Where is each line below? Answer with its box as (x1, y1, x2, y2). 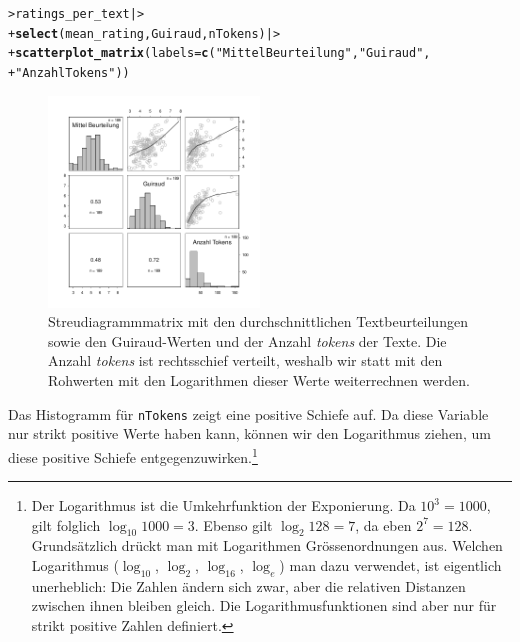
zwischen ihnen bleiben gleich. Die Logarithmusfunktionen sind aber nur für (31, 595, 497, 616)
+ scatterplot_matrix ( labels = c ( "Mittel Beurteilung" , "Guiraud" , (8, 46, 431, 61)
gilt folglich (31, 514, 101, 535)
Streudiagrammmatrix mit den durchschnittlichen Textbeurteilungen (48, 311, 468, 332)
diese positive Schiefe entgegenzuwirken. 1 (8, 443, 258, 467)
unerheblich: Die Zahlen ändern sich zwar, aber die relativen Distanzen (31, 575, 466, 596)
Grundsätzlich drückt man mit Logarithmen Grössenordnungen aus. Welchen (31, 535, 503, 556)
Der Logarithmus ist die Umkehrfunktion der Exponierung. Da (31, 495, 416, 516)
